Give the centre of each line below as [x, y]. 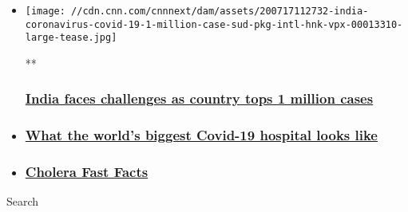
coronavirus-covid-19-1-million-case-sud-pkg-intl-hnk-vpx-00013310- [214, 24]
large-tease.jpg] [71, 38]
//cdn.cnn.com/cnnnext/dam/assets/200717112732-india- [220, 11]
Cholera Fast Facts [87, 172]
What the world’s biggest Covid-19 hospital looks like [201, 135]
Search [23, 201]
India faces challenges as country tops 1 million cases [199, 98]
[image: [45, 11]
